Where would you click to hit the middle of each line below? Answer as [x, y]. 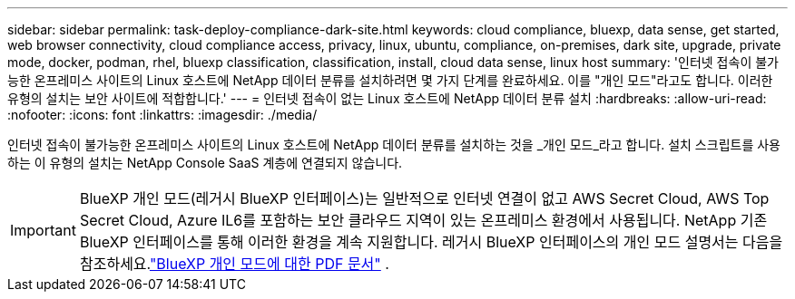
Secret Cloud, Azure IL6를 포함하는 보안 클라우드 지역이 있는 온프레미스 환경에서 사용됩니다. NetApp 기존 [423, 220]
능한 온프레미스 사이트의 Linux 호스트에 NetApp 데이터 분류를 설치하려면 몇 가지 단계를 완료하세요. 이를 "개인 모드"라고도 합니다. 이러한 [390, 80]
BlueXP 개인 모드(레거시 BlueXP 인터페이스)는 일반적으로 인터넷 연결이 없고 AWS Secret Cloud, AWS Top [424, 198]
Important [43, 230]
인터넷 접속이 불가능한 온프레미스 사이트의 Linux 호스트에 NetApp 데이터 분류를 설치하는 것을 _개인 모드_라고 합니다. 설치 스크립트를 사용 [394, 145]
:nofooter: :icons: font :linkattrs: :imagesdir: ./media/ [162, 115]
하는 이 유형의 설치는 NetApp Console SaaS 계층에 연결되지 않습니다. [205, 163]
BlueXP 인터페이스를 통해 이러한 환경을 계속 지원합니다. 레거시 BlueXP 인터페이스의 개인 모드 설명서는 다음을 [431, 242]
